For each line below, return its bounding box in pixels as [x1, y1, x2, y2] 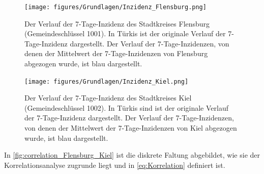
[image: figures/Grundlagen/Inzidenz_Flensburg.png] [24, 4, 207, 11]
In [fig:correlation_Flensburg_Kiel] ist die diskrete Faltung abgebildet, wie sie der [4, 150, 260, 160]
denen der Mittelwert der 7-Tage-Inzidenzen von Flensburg [24, 48, 208, 59]
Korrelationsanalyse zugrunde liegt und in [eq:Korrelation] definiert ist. [4, 159, 225, 170]
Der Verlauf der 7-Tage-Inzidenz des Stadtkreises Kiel [24, 92, 192, 103]
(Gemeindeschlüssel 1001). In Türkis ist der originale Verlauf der [24, 28, 226, 39]
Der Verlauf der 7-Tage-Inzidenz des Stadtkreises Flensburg [24, 18, 210, 29]
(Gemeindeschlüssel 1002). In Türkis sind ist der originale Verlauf [24, 102, 228, 113]
